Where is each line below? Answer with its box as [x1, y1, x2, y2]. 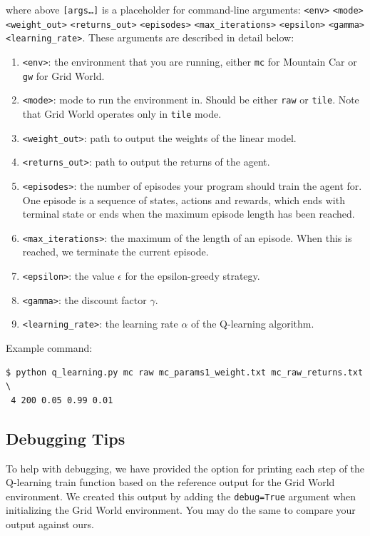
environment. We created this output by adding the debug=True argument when [6, 488, 356, 503]
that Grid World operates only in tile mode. [22, 106, 222, 121]
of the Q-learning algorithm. [191, 316, 314, 331]
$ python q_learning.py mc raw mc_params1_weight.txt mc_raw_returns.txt [6, 367, 364, 378]
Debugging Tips [6, 427, 125, 449]
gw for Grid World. [22, 68, 105, 83]
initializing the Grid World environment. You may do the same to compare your [6, 502, 356, 517]
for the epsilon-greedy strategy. [125, 268, 260, 283]
